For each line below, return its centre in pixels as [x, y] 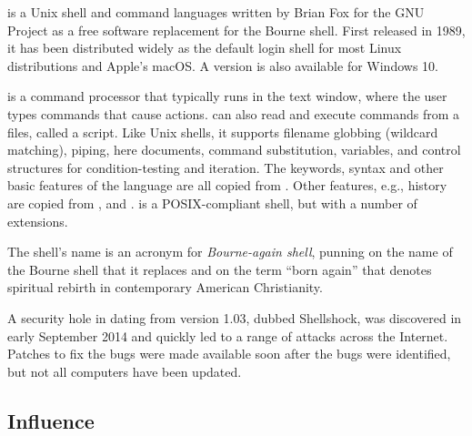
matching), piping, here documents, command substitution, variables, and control [234, 150]
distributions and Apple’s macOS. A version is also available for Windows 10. [223, 65]
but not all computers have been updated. [125, 371]
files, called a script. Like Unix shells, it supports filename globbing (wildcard [223, 132]
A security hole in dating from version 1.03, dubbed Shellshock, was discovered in [235, 317]
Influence [51, 420]
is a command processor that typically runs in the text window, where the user [227, 96]
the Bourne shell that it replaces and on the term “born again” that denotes [220, 269]
